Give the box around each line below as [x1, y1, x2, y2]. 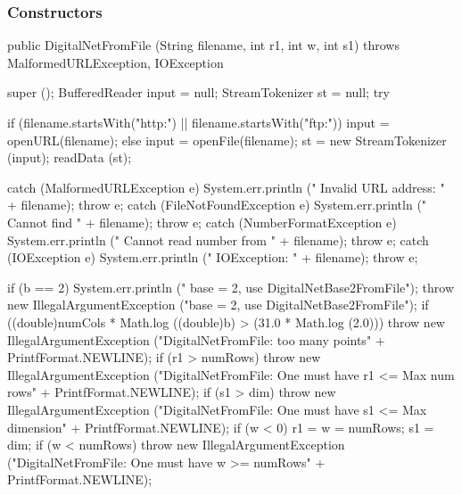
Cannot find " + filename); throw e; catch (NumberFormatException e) [7, 212, 397, 231]
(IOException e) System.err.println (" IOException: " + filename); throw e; [7, 248, 418, 267]
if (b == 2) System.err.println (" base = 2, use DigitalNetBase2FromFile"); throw [7, 277, 455, 296]
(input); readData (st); [7, 148, 132, 167]
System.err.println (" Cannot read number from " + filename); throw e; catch [7, 230, 429, 249]
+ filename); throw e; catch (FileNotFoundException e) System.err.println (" [7, 195, 427, 214]
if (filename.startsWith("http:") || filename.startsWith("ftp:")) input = [7, 113, 390, 131]
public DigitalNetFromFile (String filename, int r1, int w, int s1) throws [7, 36, 400, 54]
